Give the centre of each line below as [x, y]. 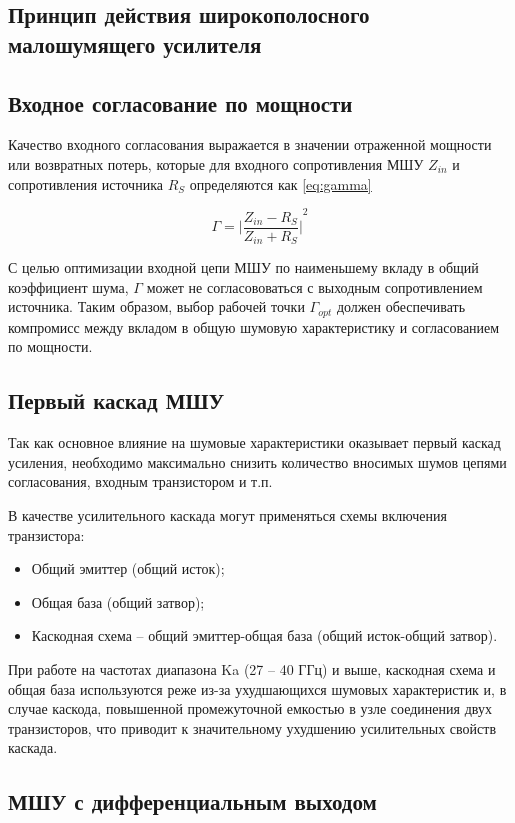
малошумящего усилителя [135, 43]
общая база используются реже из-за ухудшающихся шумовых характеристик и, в [257, 688]
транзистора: [46, 534]
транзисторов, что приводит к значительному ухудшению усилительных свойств [252, 727]
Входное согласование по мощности [180, 102]
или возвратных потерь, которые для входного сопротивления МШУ [216, 163]
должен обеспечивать [401, 306]
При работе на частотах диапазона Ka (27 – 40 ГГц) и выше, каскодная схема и [252, 668]
